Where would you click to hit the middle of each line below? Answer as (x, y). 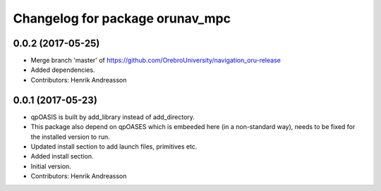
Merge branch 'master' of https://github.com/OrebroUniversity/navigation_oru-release (156, 61)
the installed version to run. (71, 137)
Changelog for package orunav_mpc (122, 18)
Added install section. (62, 156)
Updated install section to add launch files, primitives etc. (114, 146)
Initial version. (51, 166)
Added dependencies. (63, 70)
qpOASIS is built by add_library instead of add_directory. (113, 117)
